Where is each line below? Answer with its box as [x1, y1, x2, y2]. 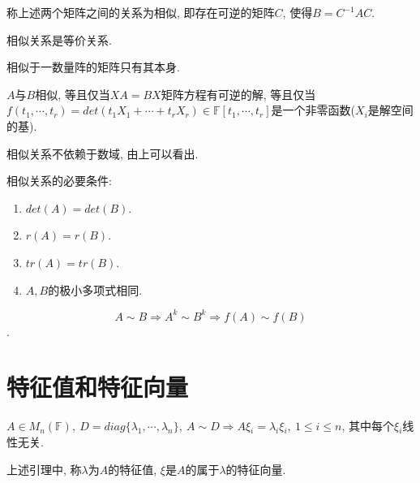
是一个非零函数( [271, 101, 356, 119]
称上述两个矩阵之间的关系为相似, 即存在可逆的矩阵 [6, 4, 275, 20]
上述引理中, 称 [6, 460, 82, 477]
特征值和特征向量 [6, 370, 189, 403]
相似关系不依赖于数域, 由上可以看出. [6, 144, 199, 162]
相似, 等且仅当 [35, 85, 110, 102]
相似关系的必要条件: [6, 172, 112, 189]
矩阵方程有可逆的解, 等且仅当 [161, 85, 316, 102]
